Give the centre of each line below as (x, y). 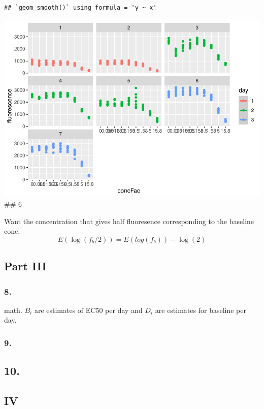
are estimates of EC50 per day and (88, 310)
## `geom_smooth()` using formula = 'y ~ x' (80, 8)
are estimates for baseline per (201, 310)
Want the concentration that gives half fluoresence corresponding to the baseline (129, 221)
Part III (25, 266)
